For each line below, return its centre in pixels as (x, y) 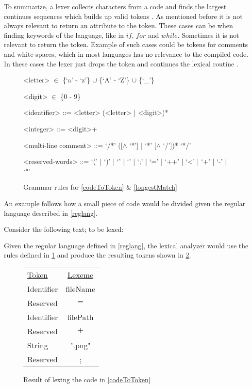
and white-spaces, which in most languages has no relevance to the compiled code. (126, 54)
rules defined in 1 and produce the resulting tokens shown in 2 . (98, 255)
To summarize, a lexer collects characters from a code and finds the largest (115, 6)
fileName (81, 289)
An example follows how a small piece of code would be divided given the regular (125, 203)
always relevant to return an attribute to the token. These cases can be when (118, 25)
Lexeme (81, 275)
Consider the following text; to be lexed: (64, 229)
